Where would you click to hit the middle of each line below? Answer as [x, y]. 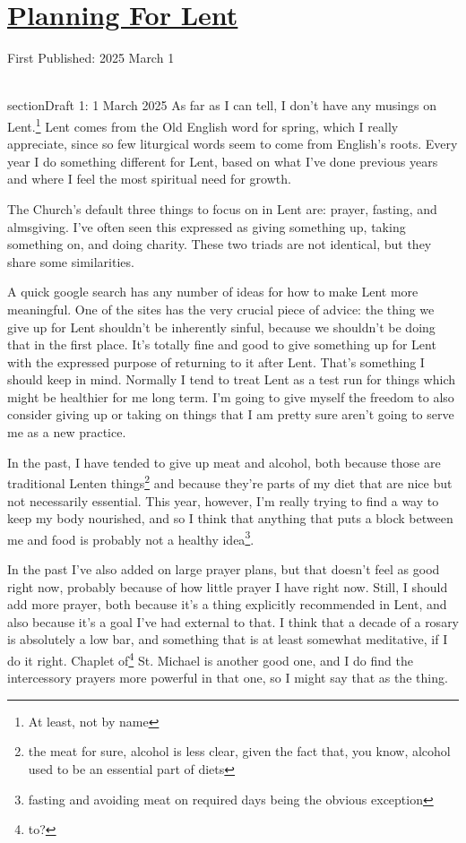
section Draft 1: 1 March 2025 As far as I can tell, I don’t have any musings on [222, 105]
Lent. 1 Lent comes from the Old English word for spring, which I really [203, 125]
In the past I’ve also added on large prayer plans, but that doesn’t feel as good [224, 568]
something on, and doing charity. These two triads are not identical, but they [220, 244]
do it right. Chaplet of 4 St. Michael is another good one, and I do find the [210, 658]
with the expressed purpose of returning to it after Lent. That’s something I [216, 361]
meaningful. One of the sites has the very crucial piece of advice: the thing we [221, 309]
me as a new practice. [67, 432]
